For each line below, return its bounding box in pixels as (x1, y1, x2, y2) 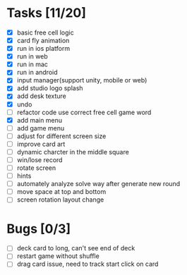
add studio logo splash (16, 84, 83, 92)
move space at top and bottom (16, 188, 107, 196)
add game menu (16, 123, 65, 132)
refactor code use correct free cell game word (16, 108, 152, 116)
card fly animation (16, 37, 70, 44)
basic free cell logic (16, 28, 75, 37)
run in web (16, 52, 49, 61)
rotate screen (16, 164, 56, 172)
